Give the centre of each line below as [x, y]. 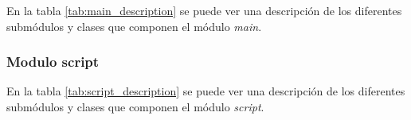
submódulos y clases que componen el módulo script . [135, 106]
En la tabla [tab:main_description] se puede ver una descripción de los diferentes [204, 10]
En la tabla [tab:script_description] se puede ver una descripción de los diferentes [206, 91]
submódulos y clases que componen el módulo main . [134, 26]
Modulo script [53, 62]
